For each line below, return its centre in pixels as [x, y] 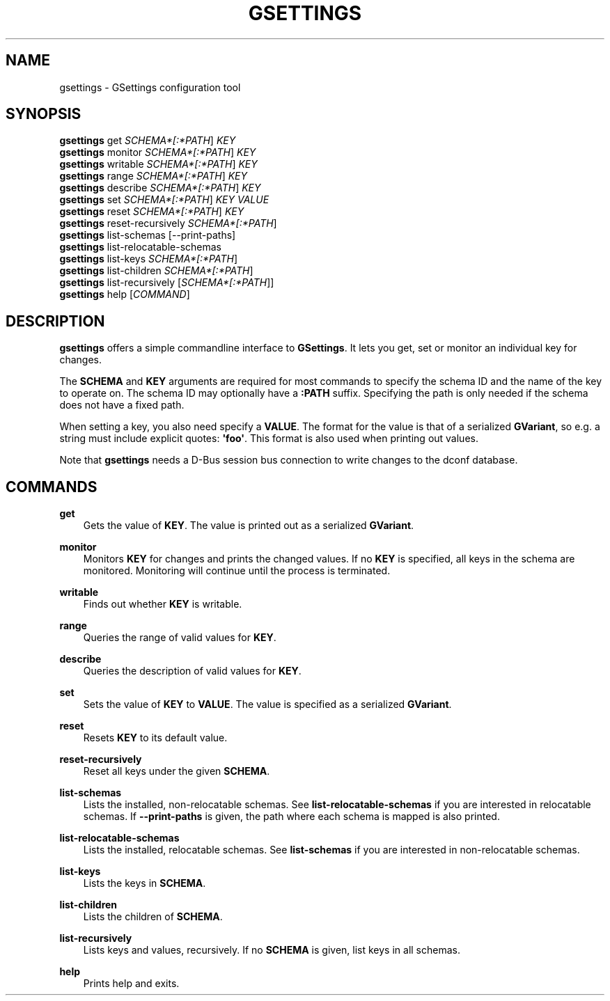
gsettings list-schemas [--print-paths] [148, 235]
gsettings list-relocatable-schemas [140, 247]
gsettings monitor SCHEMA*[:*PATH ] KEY [158, 152]
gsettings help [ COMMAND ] [125, 294]
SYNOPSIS [44, 114]
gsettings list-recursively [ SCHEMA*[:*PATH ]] [167, 283]
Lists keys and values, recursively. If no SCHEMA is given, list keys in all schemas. [272, 950]
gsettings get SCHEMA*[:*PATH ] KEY [148, 141]
